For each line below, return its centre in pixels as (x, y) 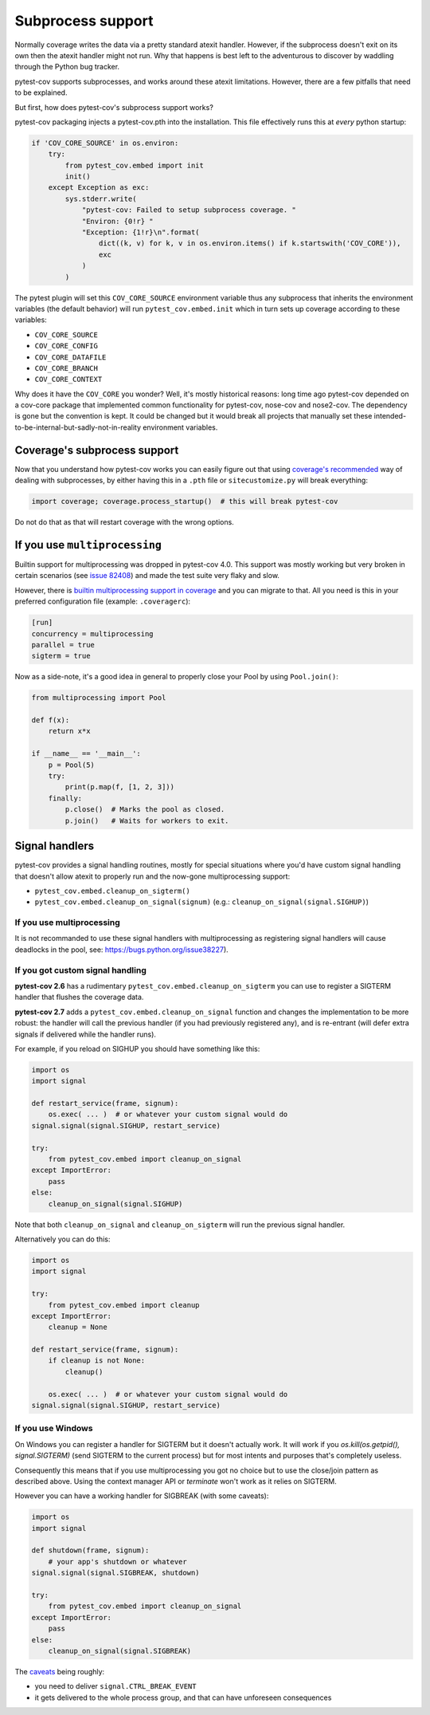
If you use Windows (54, 1429)
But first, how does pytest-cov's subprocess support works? (114, 107)
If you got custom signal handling (80, 970)
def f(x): (51, 720)
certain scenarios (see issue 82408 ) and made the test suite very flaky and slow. (147, 576)
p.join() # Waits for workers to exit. (147, 820)
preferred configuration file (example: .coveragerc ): (103, 601)
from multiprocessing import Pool (99, 698)
